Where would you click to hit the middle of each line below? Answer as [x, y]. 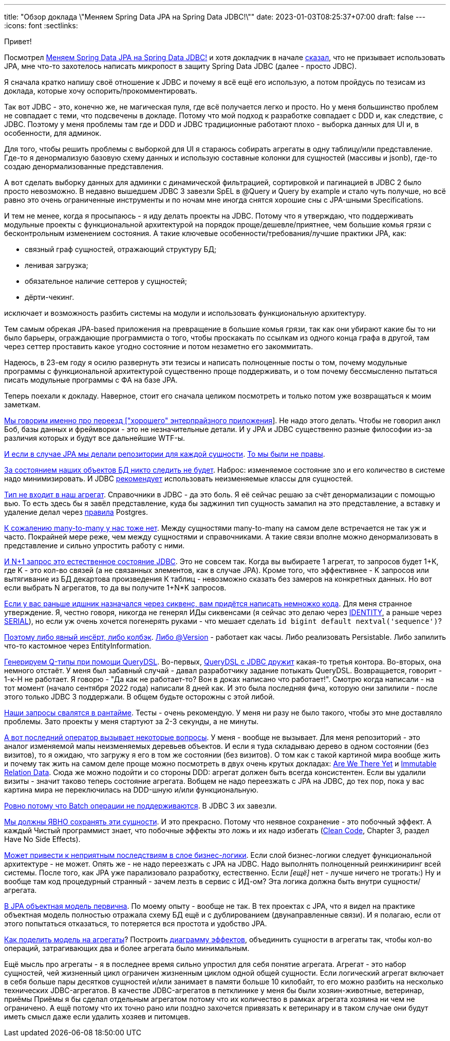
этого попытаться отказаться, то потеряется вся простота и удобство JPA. [136, 923]
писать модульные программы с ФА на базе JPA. [91, 380]
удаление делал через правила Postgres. [76, 512]
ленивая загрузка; [57, 265]
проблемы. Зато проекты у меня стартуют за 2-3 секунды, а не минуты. [132, 721]
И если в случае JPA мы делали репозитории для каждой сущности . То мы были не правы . [165, 454]
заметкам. [22, 405]
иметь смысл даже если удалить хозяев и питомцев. [97, 1017]
